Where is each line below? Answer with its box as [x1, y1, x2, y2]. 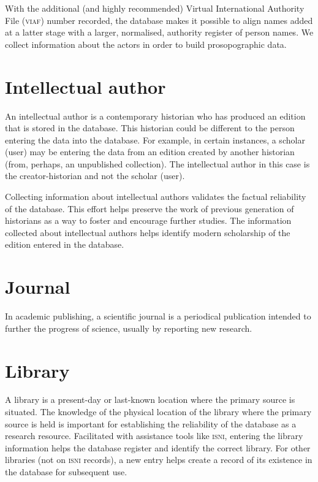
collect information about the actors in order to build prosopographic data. [5, 37, 287, 50]
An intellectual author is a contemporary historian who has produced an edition [5, 109, 306, 122]
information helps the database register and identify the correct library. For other [5, 441, 311, 454]
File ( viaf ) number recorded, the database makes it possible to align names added [5, 13, 313, 26]
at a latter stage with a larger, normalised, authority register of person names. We [5, 26, 314, 39]
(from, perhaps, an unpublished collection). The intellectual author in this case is [5, 157, 310, 170]
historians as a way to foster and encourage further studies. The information [5, 214, 292, 227]
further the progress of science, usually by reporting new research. [5, 321, 252, 334]
